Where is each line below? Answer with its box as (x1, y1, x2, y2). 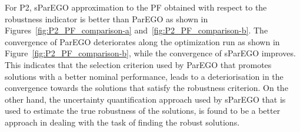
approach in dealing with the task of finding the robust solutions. (5, 116, 240, 128)
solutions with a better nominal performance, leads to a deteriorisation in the (5, 70, 284, 82)
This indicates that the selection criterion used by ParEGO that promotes (5, 58, 272, 70)
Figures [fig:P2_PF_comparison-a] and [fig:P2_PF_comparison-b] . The (5, 24, 268, 36)
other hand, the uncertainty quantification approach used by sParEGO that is (5, 93, 286, 105)
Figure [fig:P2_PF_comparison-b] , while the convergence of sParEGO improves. (5, 47, 296, 59)
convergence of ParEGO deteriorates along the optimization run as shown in (5, 35, 280, 48)
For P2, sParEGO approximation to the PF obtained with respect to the (5, 1, 267, 13)
